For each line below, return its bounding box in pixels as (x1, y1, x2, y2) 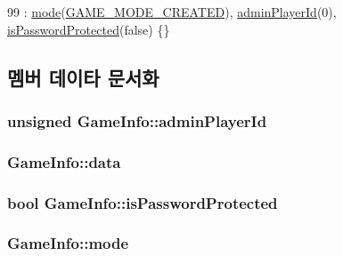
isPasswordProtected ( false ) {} (7, 20, 170, 38)
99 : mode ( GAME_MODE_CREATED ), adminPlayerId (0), (7, 3, 337, 20)
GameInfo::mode (7, 232, 129, 254)
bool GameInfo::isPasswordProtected (7, 191, 278, 213)
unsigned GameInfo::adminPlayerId (7, 109, 267, 132)
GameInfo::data (7, 150, 121, 172)
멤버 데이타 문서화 (7, 63, 159, 91)
